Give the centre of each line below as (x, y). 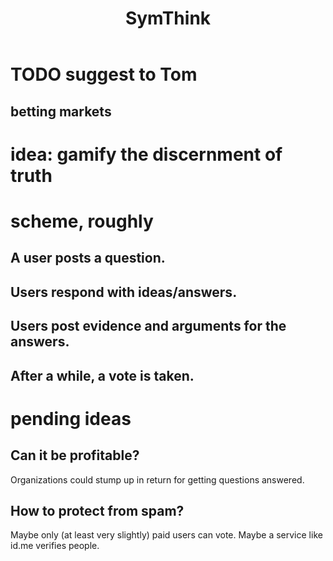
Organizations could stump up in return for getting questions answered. (157, 479)
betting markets (61, 111)
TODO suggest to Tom (104, 74)
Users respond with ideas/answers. (124, 292)
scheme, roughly (82, 221)
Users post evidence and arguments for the (148, 326)
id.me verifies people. (55, 546)
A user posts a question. (88, 258)
